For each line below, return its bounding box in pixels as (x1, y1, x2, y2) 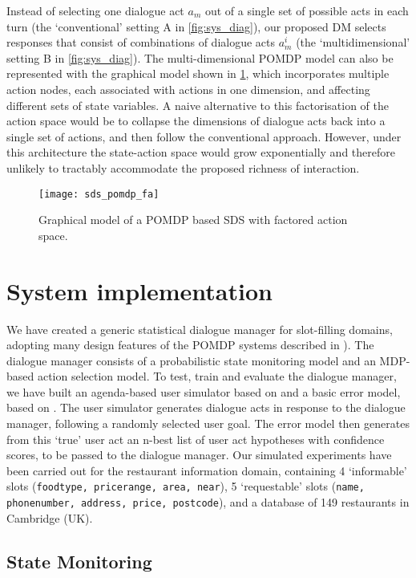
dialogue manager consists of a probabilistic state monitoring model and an (6, 352, 376, 368)
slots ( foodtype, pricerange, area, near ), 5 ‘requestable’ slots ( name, (6, 478, 365, 495)
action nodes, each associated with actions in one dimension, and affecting (6, 80, 370, 97)
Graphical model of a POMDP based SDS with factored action (38, 211, 348, 228)
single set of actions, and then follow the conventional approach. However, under (6, 128, 402, 144)
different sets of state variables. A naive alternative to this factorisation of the (6, 96, 389, 113)
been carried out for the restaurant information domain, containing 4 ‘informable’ (6, 462, 407, 478)
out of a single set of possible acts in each (204, 2, 409, 18)
